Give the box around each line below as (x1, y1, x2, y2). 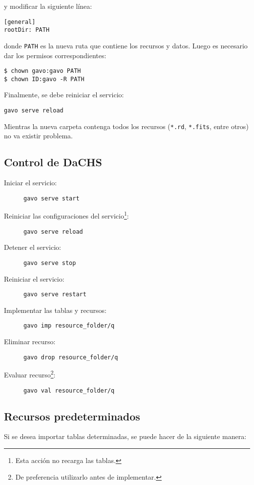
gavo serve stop (23, 259, 76, 266)
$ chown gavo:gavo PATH (4, 67, 81, 75)
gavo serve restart (23, 291, 86, 298)
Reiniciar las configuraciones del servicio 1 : (4, 209, 129, 221)
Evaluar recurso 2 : (4, 368, 56, 379)
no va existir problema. (4, 131, 73, 141)
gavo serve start (23, 195, 80, 202)
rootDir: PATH (4, 26, 50, 34)
